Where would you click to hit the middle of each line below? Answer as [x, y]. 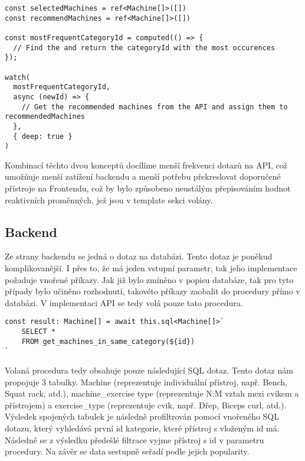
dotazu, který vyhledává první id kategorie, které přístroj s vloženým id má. [142, 428]
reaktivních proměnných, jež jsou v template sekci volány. [109, 199]
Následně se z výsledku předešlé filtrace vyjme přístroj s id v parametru [135, 439]
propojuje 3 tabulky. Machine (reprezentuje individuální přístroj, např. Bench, [146, 382]
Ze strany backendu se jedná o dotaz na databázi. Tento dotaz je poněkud [139, 256]
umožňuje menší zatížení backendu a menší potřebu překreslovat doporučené [143, 176]
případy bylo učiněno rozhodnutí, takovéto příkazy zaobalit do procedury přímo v [152, 291]
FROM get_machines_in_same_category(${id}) [108, 341]
